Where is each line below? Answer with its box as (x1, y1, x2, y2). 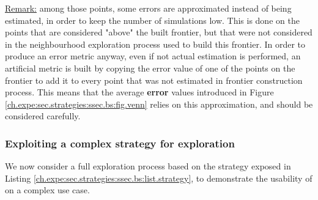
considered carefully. (5, 109, 81, 122)
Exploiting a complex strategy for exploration (5, 135, 235, 150)
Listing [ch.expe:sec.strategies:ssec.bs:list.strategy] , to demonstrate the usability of (5, 171, 312, 184)
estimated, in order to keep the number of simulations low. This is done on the (5, 13, 300, 26)
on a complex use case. (5, 183, 90, 196)
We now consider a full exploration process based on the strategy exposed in (5, 160, 291, 172)
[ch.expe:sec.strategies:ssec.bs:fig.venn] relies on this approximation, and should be (5, 97, 313, 110)
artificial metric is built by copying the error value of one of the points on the (5, 61, 295, 74)
